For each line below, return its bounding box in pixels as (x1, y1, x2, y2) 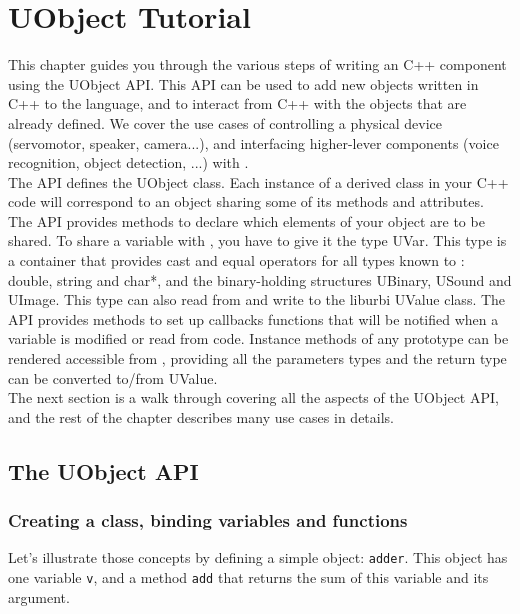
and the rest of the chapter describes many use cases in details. (8, 406, 394, 427)
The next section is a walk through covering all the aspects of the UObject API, (8, 387, 499, 408)
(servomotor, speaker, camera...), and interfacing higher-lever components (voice (8, 132, 499, 153)
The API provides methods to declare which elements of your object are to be (8, 210, 485, 231)
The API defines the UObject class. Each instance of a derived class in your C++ (8, 171, 509, 192)
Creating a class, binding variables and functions (8, 508, 408, 533)
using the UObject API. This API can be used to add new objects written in (8, 73, 479, 94)
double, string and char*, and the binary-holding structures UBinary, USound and (8, 269, 512, 290)
